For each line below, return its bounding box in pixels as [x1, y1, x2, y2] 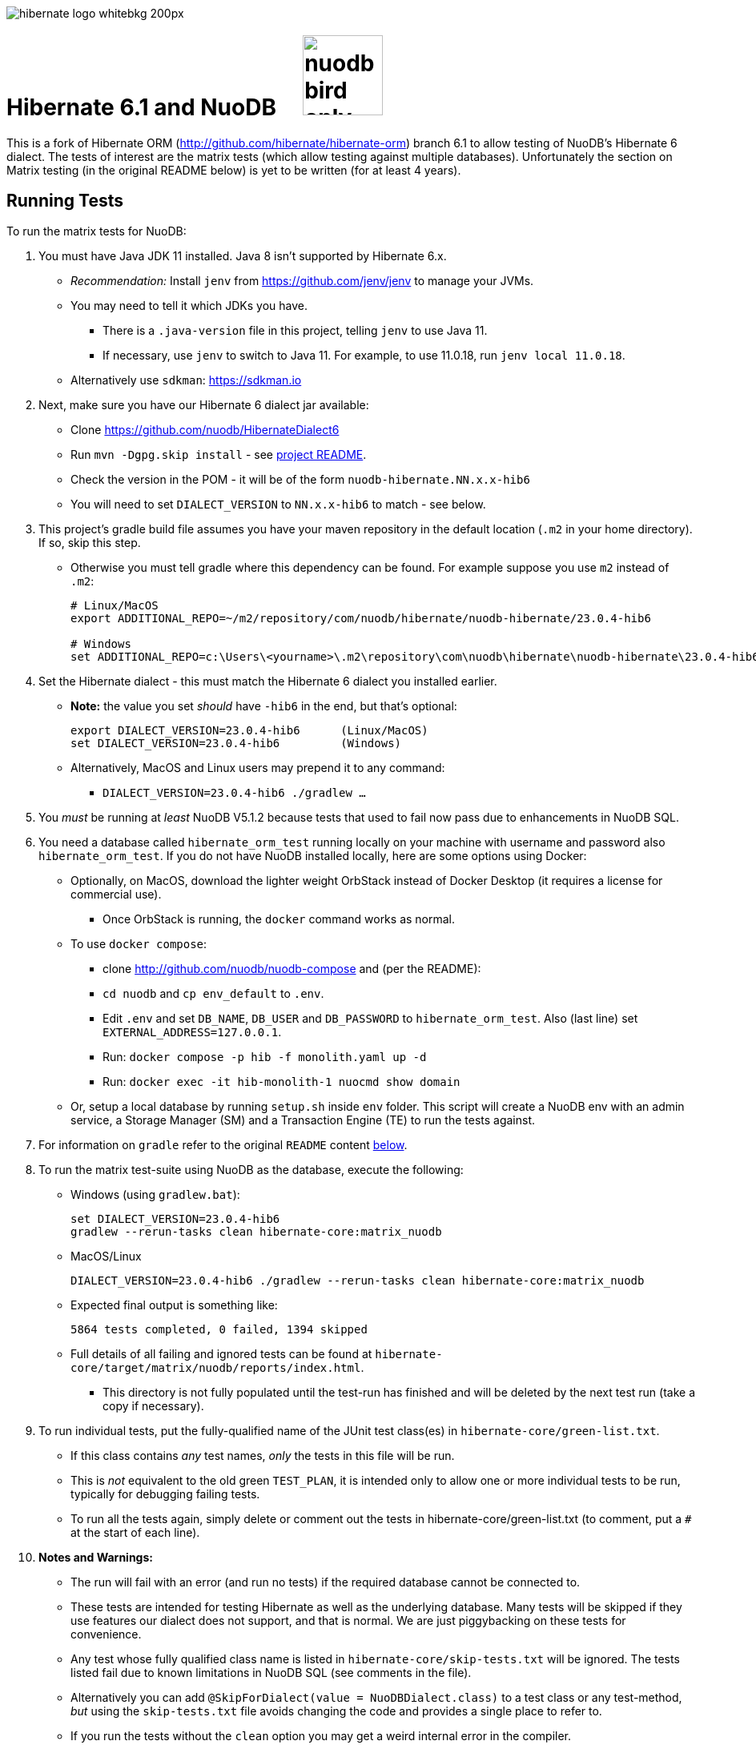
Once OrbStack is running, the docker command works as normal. [103, 912, 456, 927]
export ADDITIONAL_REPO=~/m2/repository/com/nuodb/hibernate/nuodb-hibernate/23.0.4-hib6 [70, 612, 651, 625]
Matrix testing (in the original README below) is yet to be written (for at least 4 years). [6, 163, 461, 177]
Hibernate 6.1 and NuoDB [6, 93, 276, 121]
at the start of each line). [70, 1526, 200, 1540]
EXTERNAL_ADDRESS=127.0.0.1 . [103, 1025, 282, 1039]
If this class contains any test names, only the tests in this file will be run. [70, 1449, 455, 1463]
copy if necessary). [103, 1399, 204, 1413]
